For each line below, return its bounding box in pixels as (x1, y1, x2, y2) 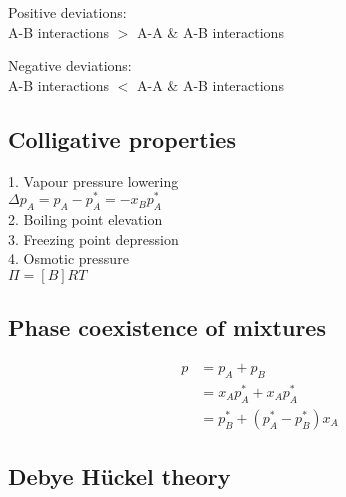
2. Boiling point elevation (8, 209, 163, 230)
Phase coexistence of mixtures (8, 312, 326, 343)
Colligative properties (8, 123, 236, 154)
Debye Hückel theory (8, 461, 231, 492)
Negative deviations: (8, 55, 132, 76)
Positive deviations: (8, 2, 127, 22)
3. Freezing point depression (8, 228, 179, 249)
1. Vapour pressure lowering (8, 170, 179, 191)
